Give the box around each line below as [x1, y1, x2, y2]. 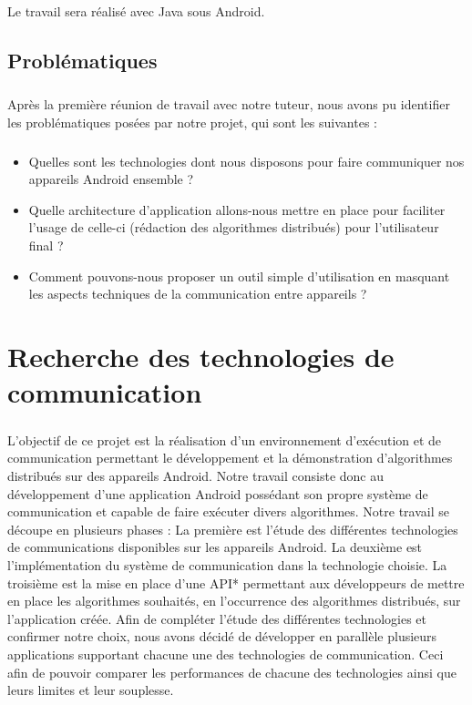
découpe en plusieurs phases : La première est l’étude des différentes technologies [7, 519, 458, 538]
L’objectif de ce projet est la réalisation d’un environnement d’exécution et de [7, 430, 442, 449]
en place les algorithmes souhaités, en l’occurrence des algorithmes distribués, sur [7, 591, 461, 610]
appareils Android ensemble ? [28, 169, 194, 189]
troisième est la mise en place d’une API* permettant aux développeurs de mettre [7, 573, 465, 592]
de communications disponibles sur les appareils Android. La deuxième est [7, 537, 423, 557]
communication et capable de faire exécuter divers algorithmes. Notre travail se [7, 502, 449, 521]
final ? [28, 236, 64, 255]
